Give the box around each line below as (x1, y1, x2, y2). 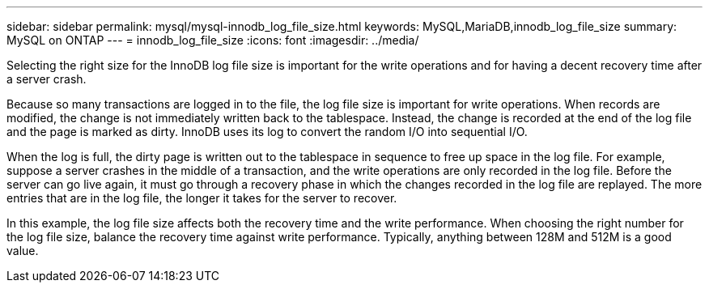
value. (6, 244, 39, 257)
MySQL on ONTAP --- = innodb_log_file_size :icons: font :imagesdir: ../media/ (6, 33, 419, 47)
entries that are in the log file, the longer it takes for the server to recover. (6, 191, 397, 205)
